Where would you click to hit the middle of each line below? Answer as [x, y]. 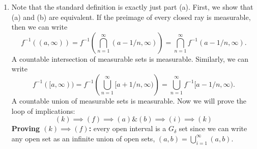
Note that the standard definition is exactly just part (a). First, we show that [132, 7]
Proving [25, 128]
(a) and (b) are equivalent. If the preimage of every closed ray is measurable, [131, 17]
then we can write [39, 27]
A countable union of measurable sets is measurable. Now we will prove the [129, 100]
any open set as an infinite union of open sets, [83, 138]
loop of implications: [43, 110]
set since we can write [213, 128]
